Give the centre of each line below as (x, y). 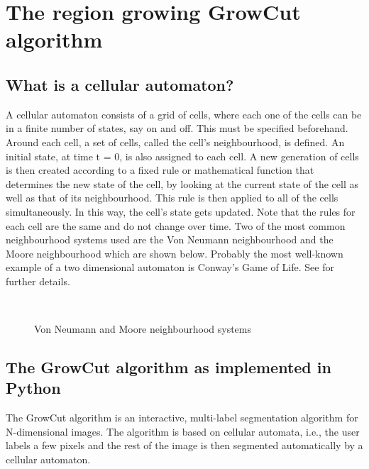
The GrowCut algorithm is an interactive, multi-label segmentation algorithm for (182, 418)
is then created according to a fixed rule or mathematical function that (160, 170)
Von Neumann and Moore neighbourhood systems (143, 329)
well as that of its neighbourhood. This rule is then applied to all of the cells (172, 198)
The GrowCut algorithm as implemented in (169, 367)
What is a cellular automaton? (120, 84)
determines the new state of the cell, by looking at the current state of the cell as (182, 183)
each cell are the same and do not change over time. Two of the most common (176, 225)
